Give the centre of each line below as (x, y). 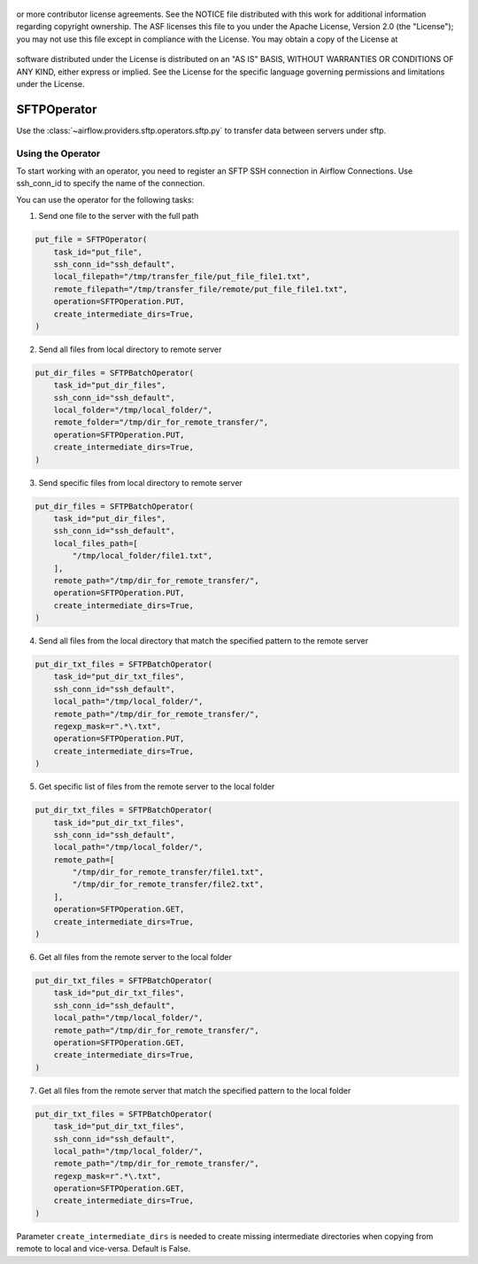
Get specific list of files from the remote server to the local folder (157, 787)
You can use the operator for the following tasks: (105, 199)
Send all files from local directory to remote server (130, 349)
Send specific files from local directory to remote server (140, 482)
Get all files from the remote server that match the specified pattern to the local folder (195, 1090)
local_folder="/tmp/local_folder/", (133, 410)
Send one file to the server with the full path (119, 216)
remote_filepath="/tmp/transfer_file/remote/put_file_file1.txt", (201, 289)
